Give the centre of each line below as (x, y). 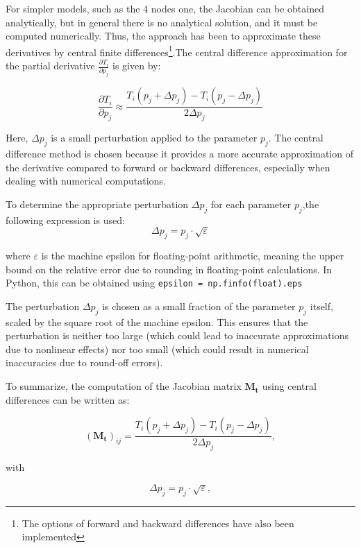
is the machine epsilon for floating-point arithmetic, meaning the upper (193, 256)
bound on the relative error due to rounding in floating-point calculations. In (169, 269)
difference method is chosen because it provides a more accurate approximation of (179, 153)
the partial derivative (50, 66)
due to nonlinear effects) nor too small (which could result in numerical (157, 349)
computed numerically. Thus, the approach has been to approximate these (163, 36)
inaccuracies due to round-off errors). (84, 362)
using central (289, 386)
